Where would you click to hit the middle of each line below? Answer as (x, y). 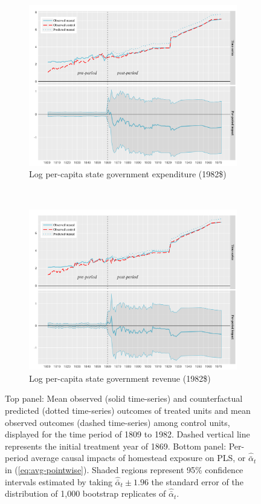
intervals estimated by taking (59, 481)
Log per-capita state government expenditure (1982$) (128, 174)
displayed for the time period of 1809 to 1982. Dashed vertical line (127, 434)
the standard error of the (197, 481)
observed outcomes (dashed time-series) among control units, (118, 422)
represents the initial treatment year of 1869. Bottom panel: (116, 446)
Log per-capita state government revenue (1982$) (120, 378)
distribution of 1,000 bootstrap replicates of (85, 493)
